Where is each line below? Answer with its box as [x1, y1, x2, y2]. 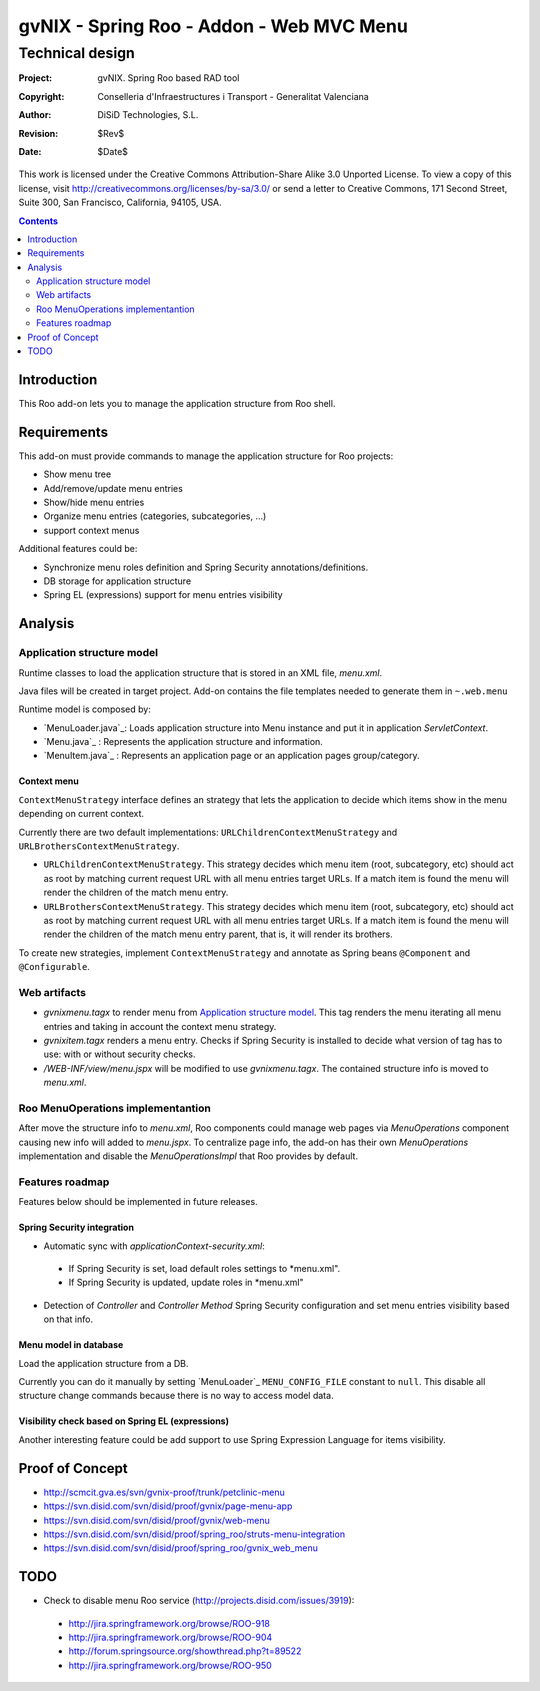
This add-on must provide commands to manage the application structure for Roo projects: [18, 450, 394, 462]
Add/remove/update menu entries [43, 482, 184, 494]
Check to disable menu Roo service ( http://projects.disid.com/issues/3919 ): [43, 1595, 355, 1607]
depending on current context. [18, 808, 145, 820]
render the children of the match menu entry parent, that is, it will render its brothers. [43, 928, 394, 940]
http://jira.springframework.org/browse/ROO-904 [68, 1631, 273, 1643]
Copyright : [18, 90, 65, 102]
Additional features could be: [18, 543, 138, 555]
